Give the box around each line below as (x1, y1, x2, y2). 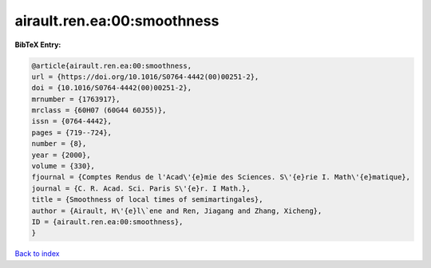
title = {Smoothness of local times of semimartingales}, (31, 195, 263, 204)
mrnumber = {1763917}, (31, 94, 121, 104)
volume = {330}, (31, 162, 96, 171)
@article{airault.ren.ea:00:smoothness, (31, 61, 192, 70)
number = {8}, (31, 140, 87, 148)
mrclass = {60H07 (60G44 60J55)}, (31, 106, 167, 115)
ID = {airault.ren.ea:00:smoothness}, (31, 218, 184, 227)
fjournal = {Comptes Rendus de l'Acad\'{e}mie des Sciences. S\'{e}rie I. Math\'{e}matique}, (31, 172, 411, 182)
